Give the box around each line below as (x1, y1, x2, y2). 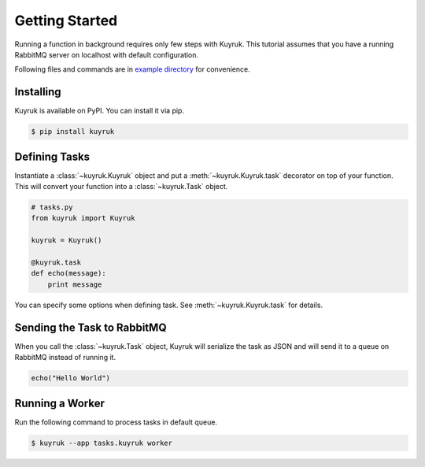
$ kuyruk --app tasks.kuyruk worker (31, 438, 173, 447)
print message (47, 280, 102, 289)
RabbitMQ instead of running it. (14, 353, 116, 362)
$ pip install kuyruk (31, 127, 115, 136)
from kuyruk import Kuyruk (31, 213, 135, 223)
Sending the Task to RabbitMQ (14, 321, 167, 334)
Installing (14, 85, 62, 98)
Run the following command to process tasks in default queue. (14, 417, 218, 427)
